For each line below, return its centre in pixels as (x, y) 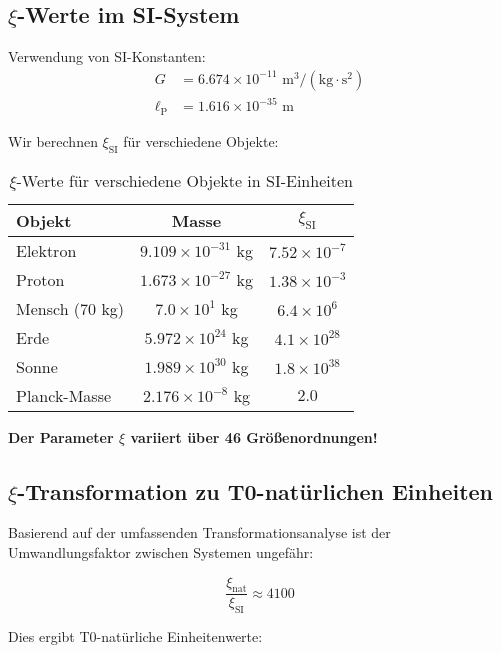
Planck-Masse (64, 395)
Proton (40, 279)
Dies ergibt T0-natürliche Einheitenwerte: (135, 636)
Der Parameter (61, 436)
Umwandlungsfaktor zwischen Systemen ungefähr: (161, 552)
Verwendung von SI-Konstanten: (107, 56)
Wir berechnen (53, 140)
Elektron (46, 250)
